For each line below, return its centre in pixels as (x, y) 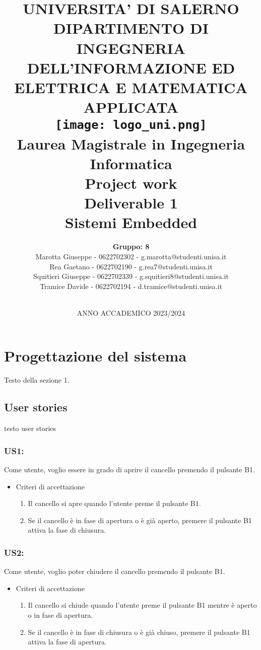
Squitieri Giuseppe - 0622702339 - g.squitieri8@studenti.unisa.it (131, 276)
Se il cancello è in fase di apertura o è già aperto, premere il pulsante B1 (140, 520)
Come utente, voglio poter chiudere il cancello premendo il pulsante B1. (115, 571)
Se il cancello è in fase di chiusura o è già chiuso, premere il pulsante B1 (139, 632)
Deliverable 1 (131, 203)
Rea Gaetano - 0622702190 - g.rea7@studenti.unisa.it (131, 266)
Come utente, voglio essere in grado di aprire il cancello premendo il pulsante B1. (129, 470)
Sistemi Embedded (131, 222)
